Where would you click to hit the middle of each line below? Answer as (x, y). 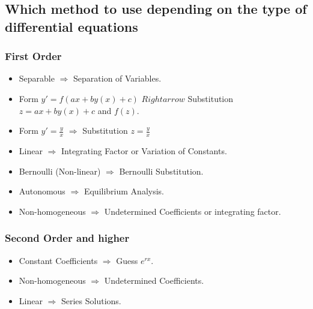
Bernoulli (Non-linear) (60, 171)
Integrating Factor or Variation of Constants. (144, 151)
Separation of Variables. (117, 78)
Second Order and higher (67, 238)
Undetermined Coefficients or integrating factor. (193, 211)
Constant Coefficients (58, 260)
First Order (33, 56)
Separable (37, 78)
